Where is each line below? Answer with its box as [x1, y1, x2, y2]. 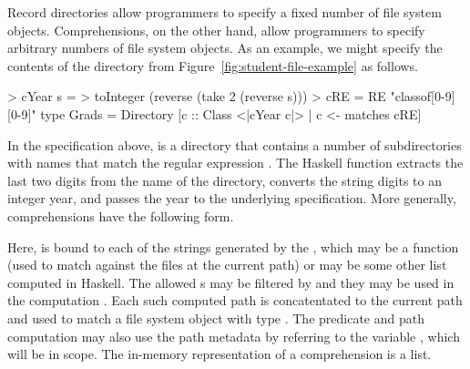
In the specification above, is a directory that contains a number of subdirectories [7, 135, 462, 154]
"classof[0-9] [390, 87, 455, 106]
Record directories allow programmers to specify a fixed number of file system [7, 3, 442, 21]
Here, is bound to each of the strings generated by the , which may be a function [7, 237, 459, 256]
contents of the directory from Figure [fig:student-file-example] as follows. [7, 56, 419, 75]
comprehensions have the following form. [7, 206, 234, 225]
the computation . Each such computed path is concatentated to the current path [7, 291, 463, 310]
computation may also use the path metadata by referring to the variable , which [7, 326, 460, 345]
